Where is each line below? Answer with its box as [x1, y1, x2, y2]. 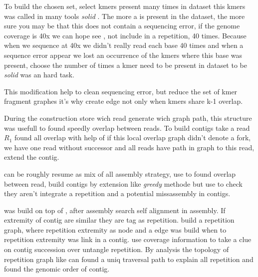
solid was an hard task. [4, 69, 74, 80]
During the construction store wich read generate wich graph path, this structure [4, 112, 252, 123]
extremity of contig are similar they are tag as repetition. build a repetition [4, 215, 235, 225]
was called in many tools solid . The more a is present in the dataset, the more [4, 10, 245, 21]
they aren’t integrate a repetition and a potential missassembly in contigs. [4, 188, 231, 199]
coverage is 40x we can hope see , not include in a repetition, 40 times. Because [4, 30, 247, 40]
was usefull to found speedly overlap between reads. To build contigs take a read [4, 122, 250, 133]
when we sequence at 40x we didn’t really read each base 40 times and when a [4, 40, 244, 50]
